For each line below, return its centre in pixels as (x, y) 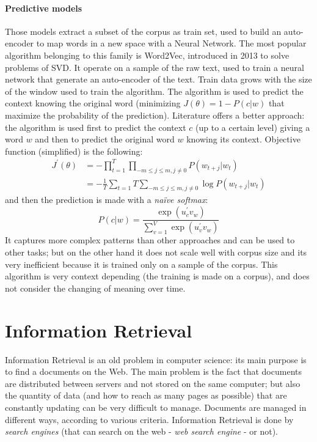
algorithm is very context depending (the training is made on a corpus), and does (157, 276)
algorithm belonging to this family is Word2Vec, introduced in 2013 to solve (147, 55)
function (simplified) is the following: (74, 151)
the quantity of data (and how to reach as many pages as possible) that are (146, 395)
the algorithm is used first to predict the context (96, 127)
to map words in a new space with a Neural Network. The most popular (171, 43)
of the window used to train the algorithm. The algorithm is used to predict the (154, 91)
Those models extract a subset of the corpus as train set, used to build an (143, 31)
